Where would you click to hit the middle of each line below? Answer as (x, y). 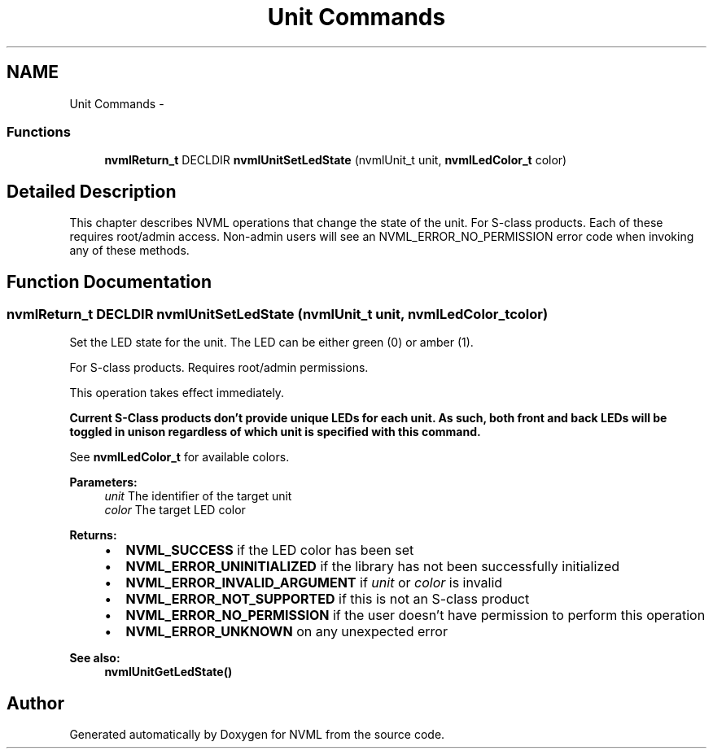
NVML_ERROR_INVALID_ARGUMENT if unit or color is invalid (314, 583)
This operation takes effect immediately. (177, 393)
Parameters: (103, 482)
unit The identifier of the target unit (198, 496)
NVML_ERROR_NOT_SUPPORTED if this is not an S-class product (328, 599)
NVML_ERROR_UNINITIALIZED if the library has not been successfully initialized (373, 567)
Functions (39, 131)
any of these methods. (129, 251)
